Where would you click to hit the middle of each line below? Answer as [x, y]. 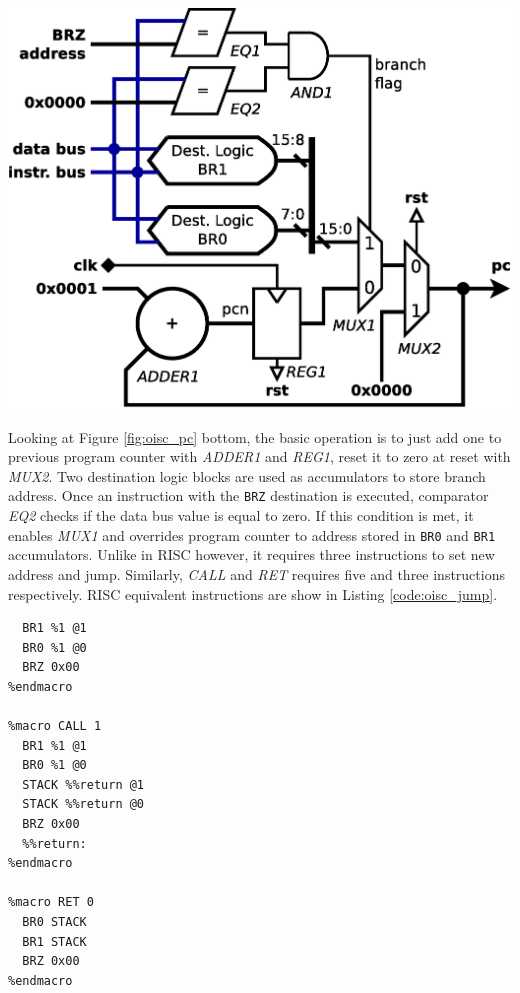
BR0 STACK [54, 922]
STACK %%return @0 [83, 804]
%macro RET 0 [51, 902]
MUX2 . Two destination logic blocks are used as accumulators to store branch [247, 475]
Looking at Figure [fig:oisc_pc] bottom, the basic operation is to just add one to [255, 436]
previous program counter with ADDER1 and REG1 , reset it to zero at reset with [259, 456]
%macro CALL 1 [55, 726]
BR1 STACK [54, 941]
